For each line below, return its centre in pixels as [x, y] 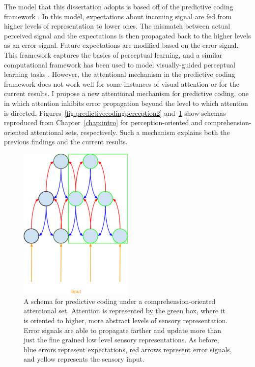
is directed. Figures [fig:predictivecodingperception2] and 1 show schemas [115, 113]
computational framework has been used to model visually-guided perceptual [120, 64]
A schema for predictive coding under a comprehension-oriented [120, 301]
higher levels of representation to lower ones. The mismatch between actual [117, 26]
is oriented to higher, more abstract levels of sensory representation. [126, 320]
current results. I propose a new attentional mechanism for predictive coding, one [126, 93]
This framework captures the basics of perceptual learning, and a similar [113, 54]
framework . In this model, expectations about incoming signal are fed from [118, 16]
